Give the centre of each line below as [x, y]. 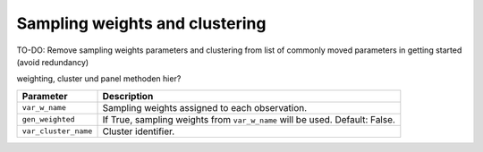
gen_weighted [48, 119]
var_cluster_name [57, 131]
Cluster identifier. [139, 131]
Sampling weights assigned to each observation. [205, 107]
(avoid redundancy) [53, 62]
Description [128, 96]
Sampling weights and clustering [141, 23]
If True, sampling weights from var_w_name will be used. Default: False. [249, 119]
